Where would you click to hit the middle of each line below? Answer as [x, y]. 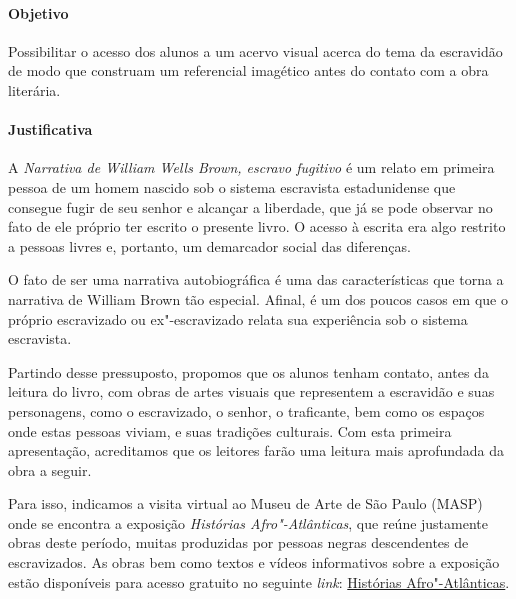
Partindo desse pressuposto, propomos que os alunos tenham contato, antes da [248, 371]
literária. [34, 89]
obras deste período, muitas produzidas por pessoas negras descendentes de [238, 542]
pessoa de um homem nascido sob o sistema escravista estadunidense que [232, 186]
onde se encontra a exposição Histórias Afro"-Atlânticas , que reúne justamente [248, 522]
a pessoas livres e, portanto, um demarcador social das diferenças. [209, 245]
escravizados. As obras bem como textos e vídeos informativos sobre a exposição [254, 562]
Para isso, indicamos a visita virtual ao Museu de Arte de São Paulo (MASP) [245, 503]
